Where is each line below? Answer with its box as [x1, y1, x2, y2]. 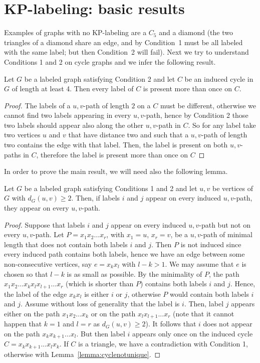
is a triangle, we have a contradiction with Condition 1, [78, 338, 248, 349]
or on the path [91, 308, 136, 318]
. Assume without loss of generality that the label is [21, 298, 180, 309]
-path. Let [33, 229, 64, 240]
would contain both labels [169, 288, 249, 299]
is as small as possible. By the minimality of [67, 268, 202, 279]
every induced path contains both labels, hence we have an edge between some [4, 249, 245, 259]
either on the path [4, 308, 60, 318]
